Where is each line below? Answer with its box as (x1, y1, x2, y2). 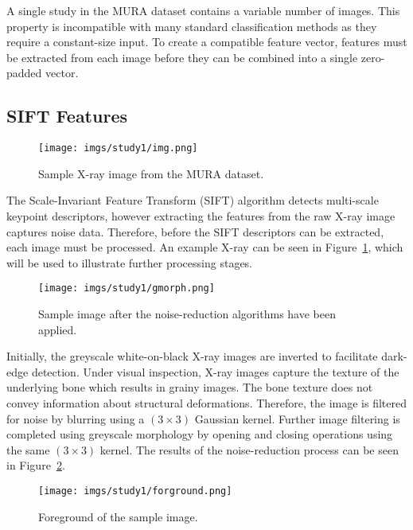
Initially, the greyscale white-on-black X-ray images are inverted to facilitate (6, 348, 378, 364)
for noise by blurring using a (6, 410, 145, 427)
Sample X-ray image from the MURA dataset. (38, 165, 264, 181)
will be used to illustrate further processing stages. (6, 254, 253, 271)
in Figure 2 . (6, 457, 65, 473)
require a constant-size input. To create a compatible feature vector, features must (6, 33, 407, 50)
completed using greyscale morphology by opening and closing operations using (6, 426, 393, 442)
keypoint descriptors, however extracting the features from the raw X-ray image (6, 208, 395, 224)
